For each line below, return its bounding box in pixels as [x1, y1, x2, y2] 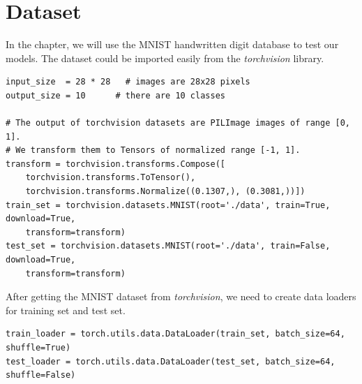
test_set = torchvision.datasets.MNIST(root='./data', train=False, [6, 241, 331, 251]
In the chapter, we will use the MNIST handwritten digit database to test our [6, 37, 339, 52]
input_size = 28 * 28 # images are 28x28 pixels [6, 77, 250, 87]
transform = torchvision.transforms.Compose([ [6, 158, 225, 169]
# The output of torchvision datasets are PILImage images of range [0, [6, 118, 350, 128]
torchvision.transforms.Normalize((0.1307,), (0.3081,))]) [25, 186, 306, 197]
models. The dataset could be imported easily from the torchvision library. [6, 50, 324, 65]
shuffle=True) [6, 343, 71, 353]
